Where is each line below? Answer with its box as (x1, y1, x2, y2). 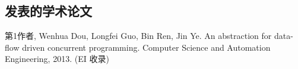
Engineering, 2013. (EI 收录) (5, 52, 109, 65)
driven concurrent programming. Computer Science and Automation (22, 41, 271, 53)
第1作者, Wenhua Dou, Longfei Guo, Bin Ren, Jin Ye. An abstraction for (5, 29, 272, 42)
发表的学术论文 (5, 2, 92, 20)
